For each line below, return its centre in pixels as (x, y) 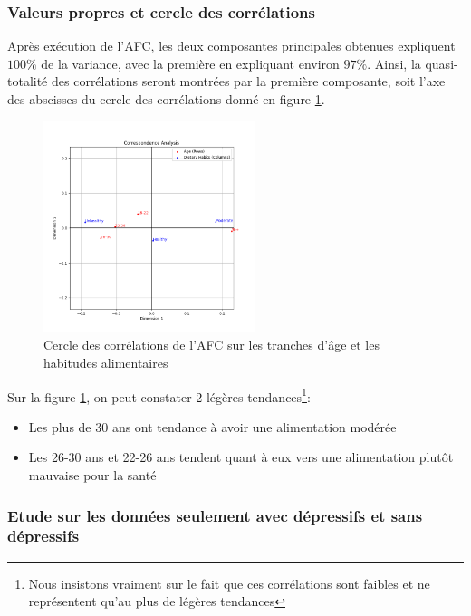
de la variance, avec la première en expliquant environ (190, 63)
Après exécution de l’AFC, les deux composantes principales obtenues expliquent (231, 46)
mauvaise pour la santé (92, 475)
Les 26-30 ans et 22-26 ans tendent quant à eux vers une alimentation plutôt (241, 457)
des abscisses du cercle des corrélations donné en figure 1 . (166, 99)
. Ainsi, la (394, 63)
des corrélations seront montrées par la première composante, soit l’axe (248, 81)
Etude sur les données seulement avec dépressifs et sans (215, 515)
